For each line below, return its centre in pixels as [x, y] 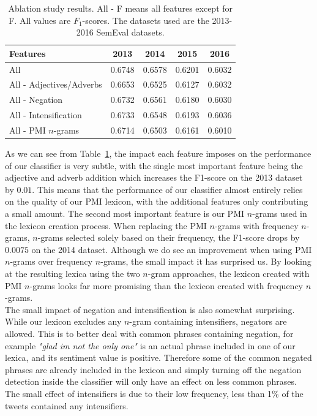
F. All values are [40, 20]
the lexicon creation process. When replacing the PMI [106, 225]
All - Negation [36, 100]
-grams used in [280, 214]
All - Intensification [46, 115]
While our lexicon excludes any [63, 321]
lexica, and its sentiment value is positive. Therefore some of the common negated [158, 357]
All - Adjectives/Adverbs [56, 84]
